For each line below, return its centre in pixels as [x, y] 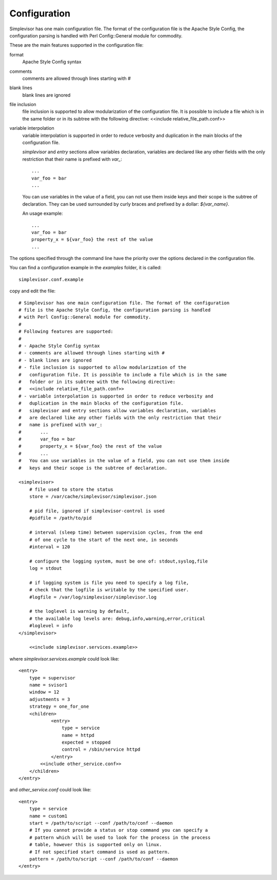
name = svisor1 [48, 685]
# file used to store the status [71, 489]
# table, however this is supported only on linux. [95, 845]
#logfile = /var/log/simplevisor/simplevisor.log [93, 597]
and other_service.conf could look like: [51, 790]
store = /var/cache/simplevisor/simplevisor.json [93, 497]
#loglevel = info [51, 626]
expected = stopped [86, 743]
